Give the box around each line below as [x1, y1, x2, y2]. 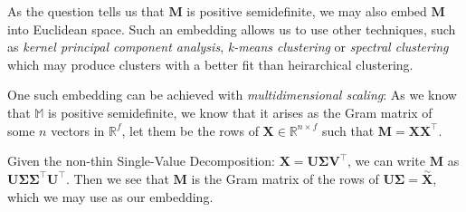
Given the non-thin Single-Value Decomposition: [7, 151, 275, 170]
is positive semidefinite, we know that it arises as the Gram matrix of [48, 102, 433, 121]
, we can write [347, 151, 426, 170]
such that [321, 120, 375, 140]
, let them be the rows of [121, 120, 259, 140]
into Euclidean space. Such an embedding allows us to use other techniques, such [7, 19, 456, 38]
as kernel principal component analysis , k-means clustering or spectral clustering [7, 37, 449, 56]
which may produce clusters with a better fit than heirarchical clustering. [7, 54, 414, 73]
